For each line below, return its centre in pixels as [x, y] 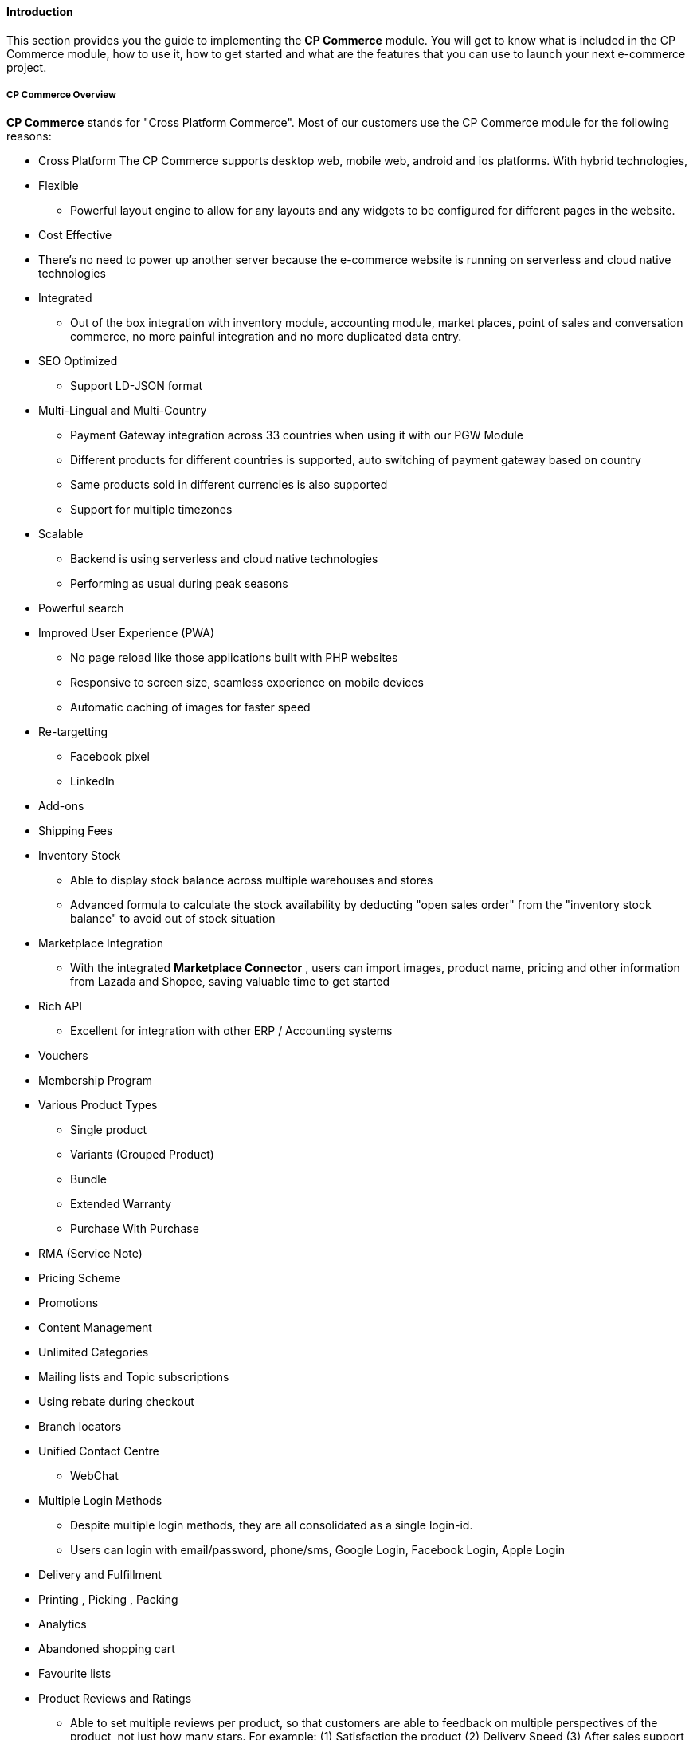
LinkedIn [92, 781]
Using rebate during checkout [116, 1402]
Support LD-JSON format [137, 386]
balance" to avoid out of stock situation [173, 919]
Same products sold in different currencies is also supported [229, 485]
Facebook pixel [110, 757]
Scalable [61, 534]
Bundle [88, 1179]
